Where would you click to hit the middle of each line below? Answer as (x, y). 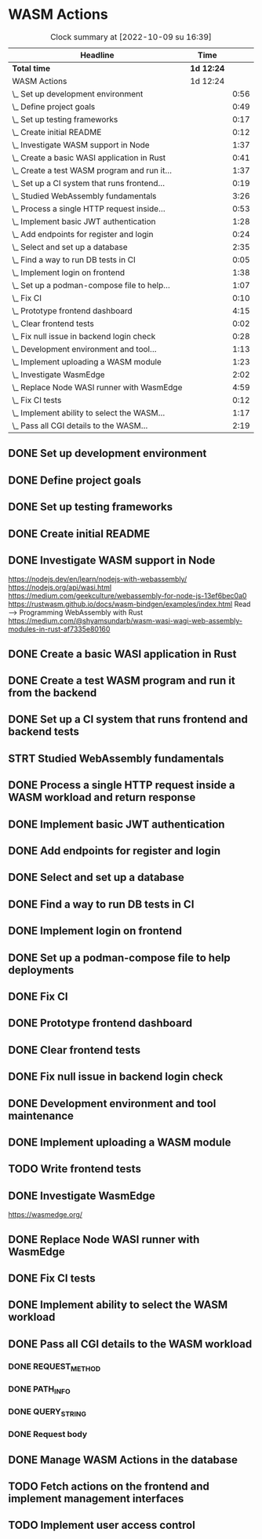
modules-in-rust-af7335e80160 (59, 629)
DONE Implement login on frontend (95, 931)
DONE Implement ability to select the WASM (118, 1305)
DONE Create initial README (79, 534)
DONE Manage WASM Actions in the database (123, 1459)
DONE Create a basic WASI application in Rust (122, 654)
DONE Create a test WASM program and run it (122, 681)
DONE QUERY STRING (47, 1413)
